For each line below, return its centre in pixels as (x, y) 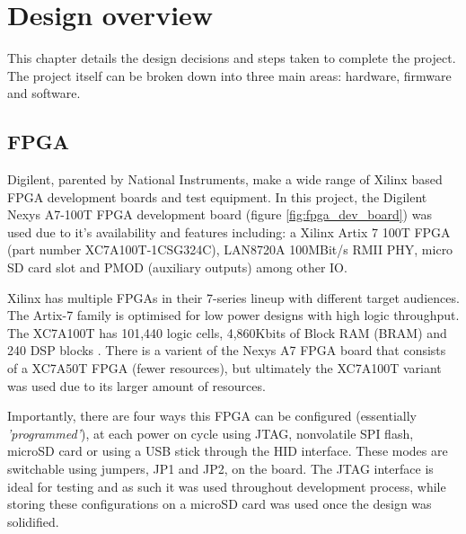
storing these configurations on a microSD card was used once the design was (220, 504)
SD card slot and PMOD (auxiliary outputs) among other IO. (177, 267)
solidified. (33, 521)
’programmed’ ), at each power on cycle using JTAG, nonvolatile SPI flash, (211, 433)
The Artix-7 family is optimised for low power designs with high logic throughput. (233, 315)
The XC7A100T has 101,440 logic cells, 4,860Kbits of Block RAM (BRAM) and (227, 332)
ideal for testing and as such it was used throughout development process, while (227, 486)
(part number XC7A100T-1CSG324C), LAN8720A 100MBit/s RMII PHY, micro (230, 249)
